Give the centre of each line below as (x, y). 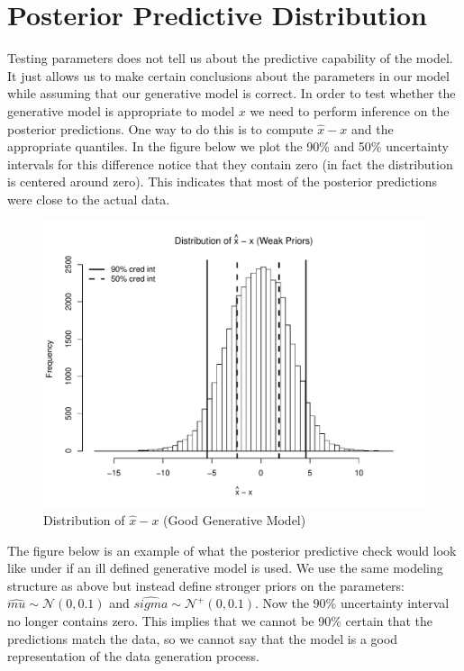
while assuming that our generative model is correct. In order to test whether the (232, 93)
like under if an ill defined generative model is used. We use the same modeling (225, 568)
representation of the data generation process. (133, 656)
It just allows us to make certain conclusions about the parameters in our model (228, 75)
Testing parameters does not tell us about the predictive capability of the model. (230, 58)
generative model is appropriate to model (121, 110)
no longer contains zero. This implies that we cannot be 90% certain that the (220, 621)
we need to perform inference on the (350, 110)
